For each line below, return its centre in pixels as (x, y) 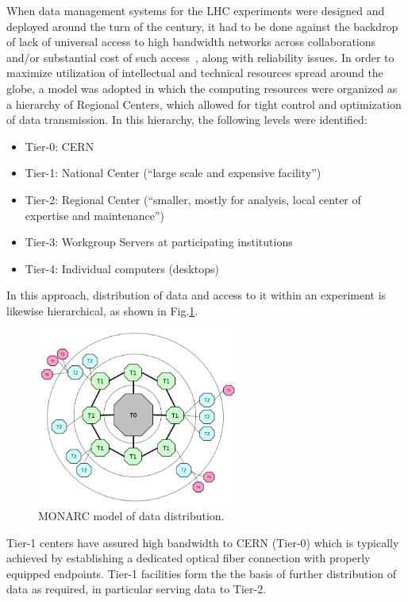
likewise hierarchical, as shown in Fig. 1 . (102, 310)
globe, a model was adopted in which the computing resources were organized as (202, 88)
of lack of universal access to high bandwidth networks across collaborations (191, 42)
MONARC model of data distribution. (131, 515)
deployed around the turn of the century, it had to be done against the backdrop (202, 26)
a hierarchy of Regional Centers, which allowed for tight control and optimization (204, 104)
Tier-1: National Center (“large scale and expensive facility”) (173, 173)
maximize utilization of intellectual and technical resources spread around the (195, 73)
